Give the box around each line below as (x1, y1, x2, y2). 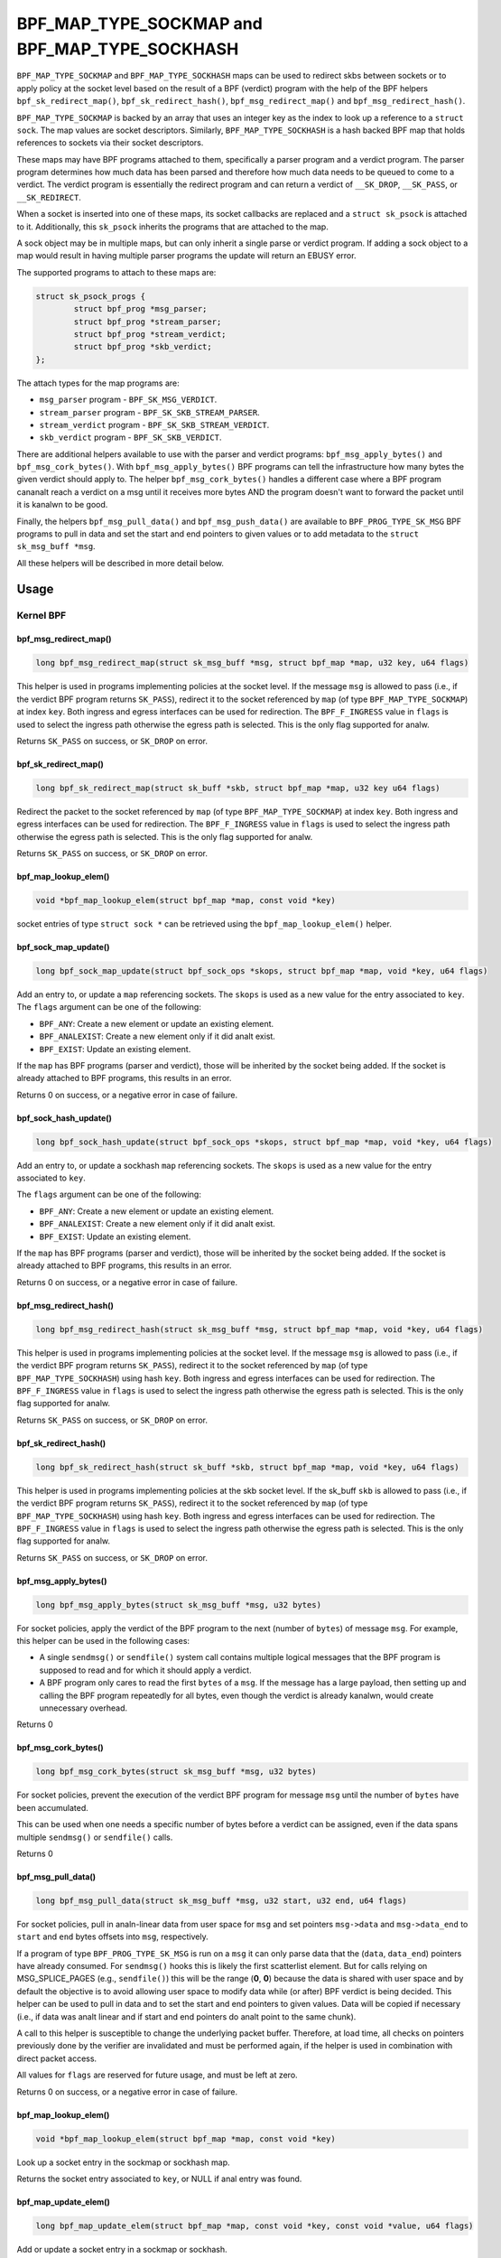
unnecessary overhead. (39, 1703, 128, 1713)
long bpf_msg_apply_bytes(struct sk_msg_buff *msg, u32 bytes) (35, 1600, 322, 1610)
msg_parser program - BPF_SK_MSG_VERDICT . (39, 394, 218, 406)
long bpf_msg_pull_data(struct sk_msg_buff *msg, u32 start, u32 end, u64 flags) (35, 1895, 408, 1906)
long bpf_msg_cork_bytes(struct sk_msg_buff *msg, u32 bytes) (35, 1767, 317, 1777)
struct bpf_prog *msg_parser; (73, 303, 208, 314)
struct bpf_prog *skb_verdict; (73, 341, 212, 352)
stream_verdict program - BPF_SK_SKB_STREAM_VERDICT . (39, 419, 270, 430)
